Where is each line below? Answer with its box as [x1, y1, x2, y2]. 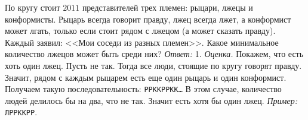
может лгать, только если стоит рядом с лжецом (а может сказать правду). [5, 24, 276, 37]
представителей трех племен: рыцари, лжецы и [82, 1, 253, 13]
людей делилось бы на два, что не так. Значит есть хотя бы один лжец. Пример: [5, 94, 297, 106]
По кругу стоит [5, 1, 60, 13]
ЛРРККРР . [5, 106, 38, 118]
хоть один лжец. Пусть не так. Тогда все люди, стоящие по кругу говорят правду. [5, 59, 302, 71]
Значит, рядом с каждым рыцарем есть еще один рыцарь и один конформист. [5, 71, 287, 83]
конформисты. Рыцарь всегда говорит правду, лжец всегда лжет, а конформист [5, 12, 291, 25]
